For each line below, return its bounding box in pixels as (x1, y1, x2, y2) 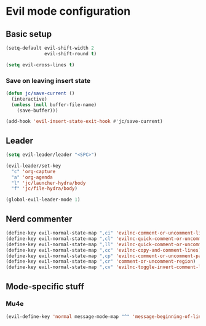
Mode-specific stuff (6, 281, 84, 292)
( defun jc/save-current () (6, 90, 75, 96)
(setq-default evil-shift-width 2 (6, 45, 95, 51)
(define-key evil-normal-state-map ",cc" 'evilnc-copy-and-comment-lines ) (6, 247, 202, 253)
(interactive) (11, 96, 47, 102)
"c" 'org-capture (11, 168, 56, 174)
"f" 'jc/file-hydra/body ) (11, 185, 78, 192)
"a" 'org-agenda (11, 174, 53, 180)
